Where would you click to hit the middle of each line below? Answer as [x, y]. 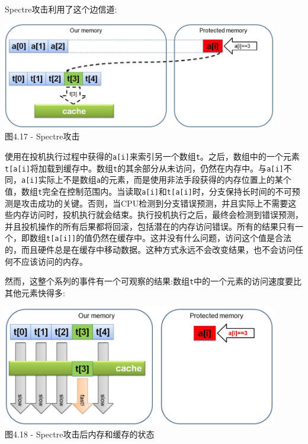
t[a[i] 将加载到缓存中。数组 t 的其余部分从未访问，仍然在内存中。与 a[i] [144, 168]
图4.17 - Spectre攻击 [42, 136]
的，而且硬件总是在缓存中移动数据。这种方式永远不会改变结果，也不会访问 [150, 250]
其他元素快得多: [35, 292]
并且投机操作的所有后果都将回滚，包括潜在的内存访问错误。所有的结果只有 [150, 226]
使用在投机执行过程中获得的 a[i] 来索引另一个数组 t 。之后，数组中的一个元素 [152, 156]
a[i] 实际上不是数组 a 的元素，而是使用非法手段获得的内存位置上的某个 [156, 180]
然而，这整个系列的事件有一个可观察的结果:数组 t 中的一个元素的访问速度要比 [153, 281]
